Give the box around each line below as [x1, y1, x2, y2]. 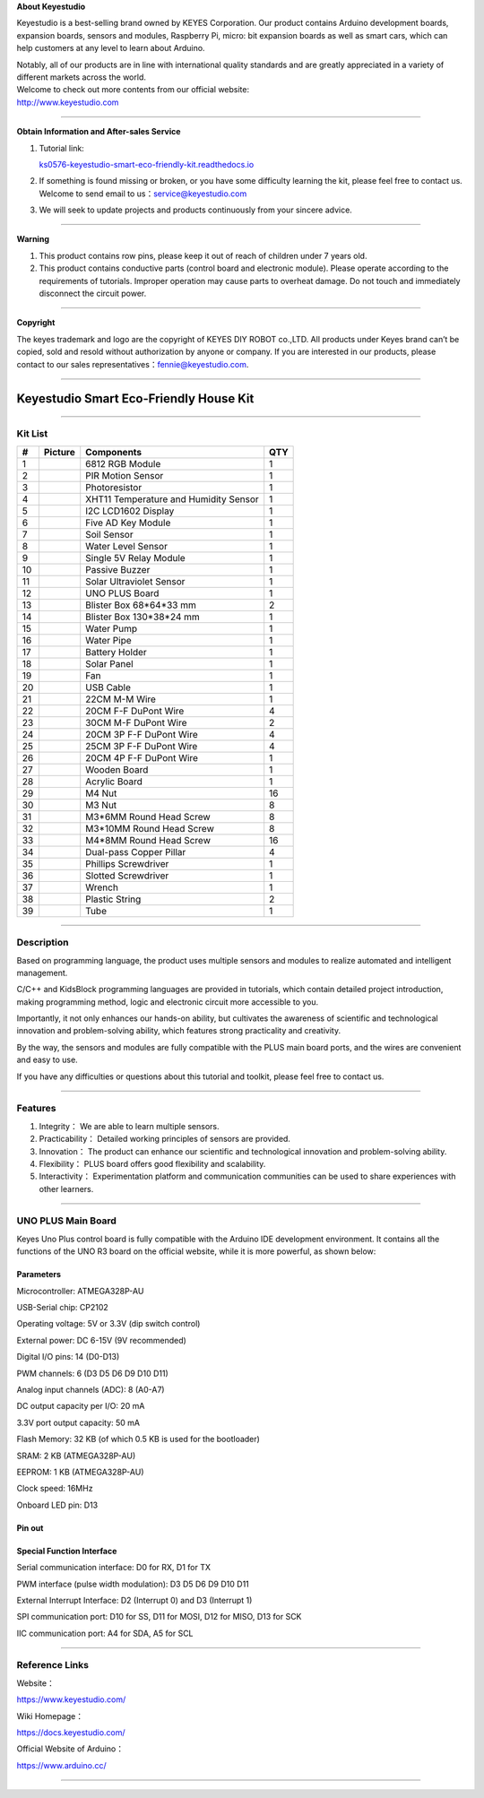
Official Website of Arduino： [16, 1743, 125, 1754]
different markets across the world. [16, 72, 147, 82]
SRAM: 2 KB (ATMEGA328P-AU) [16, 1450, 136, 1461]
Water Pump [85, 622, 138, 635]
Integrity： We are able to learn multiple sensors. [39, 1120, 220, 1131]
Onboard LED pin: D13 [16, 1500, 99, 1510]
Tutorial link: [39, 143, 84, 153]
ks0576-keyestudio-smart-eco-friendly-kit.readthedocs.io [39, 159, 255, 169]
